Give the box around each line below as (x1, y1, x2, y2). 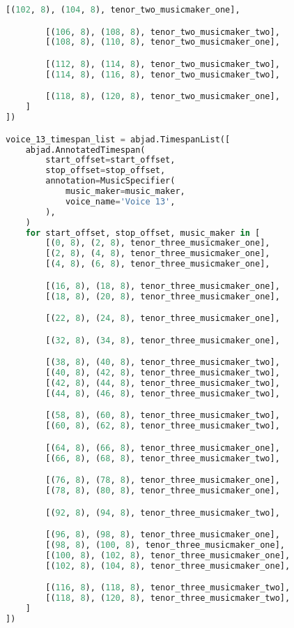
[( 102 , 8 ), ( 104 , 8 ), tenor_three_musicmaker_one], (45, 560, 291, 571)
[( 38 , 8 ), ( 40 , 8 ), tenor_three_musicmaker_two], (45, 357, 280, 368)
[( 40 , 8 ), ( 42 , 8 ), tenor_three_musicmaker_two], (45, 368, 280, 377)
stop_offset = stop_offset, (45, 165, 166, 176)
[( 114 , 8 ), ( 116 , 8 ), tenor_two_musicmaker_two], (45, 69, 280, 80)
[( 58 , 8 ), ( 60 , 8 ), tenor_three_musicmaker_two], (45, 410, 280, 421)
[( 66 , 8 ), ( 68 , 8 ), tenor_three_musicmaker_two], (45, 453, 280, 463)
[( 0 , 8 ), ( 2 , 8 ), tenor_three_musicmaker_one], (45, 238, 270, 248)
